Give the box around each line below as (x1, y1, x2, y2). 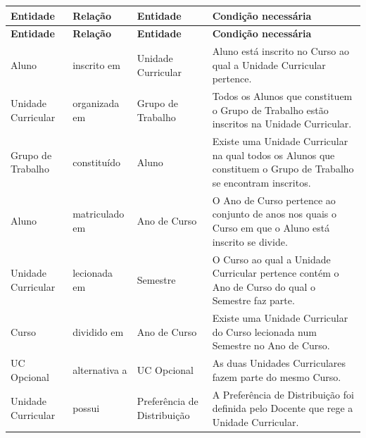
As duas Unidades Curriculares (212, 356, 346, 370)
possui (72, 401, 100, 415)
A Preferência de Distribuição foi (212, 387, 354, 401)
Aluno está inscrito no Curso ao (212, 44, 350, 58)
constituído (72, 154, 120, 169)
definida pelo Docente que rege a (212, 401, 353, 415)
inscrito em (72, 57, 120, 72)
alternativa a (72, 362, 127, 377)
